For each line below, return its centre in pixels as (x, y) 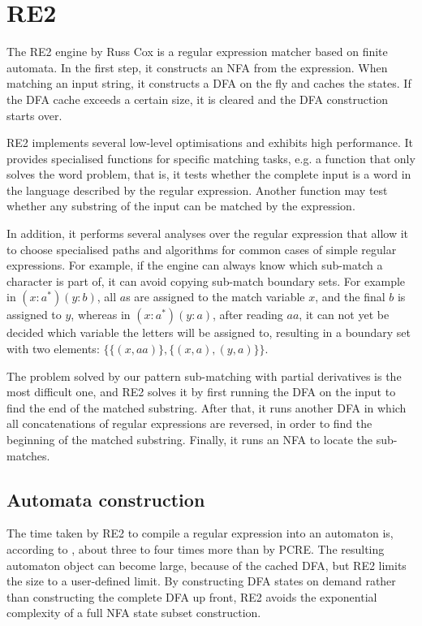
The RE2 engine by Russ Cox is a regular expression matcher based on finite (197, 52)
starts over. (34, 115)
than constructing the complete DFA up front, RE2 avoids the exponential (192, 596)
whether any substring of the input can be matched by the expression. (181, 206)
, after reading (248, 315)
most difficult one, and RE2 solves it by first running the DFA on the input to (201, 392)
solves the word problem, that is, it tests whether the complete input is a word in (209, 174)
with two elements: (53, 349)
